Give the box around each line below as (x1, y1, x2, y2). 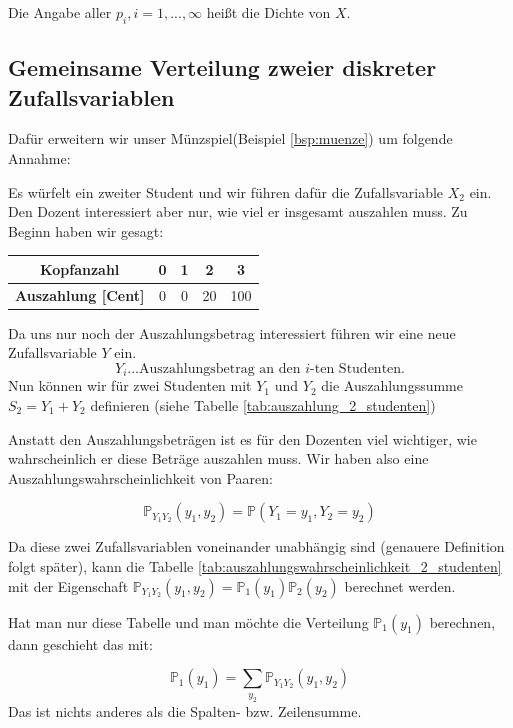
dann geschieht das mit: (8, 633, 153, 654)
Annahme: (8, 147, 71, 168)
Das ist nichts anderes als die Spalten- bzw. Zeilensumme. (8, 700, 362, 721)
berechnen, (429, 611, 496, 632)
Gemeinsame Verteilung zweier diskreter (8, 52, 437, 83)
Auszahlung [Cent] (15, 284, 145, 305)
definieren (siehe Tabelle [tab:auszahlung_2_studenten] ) (90, 395, 436, 416)
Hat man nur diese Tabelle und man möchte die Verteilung (8, 611, 369, 632)
